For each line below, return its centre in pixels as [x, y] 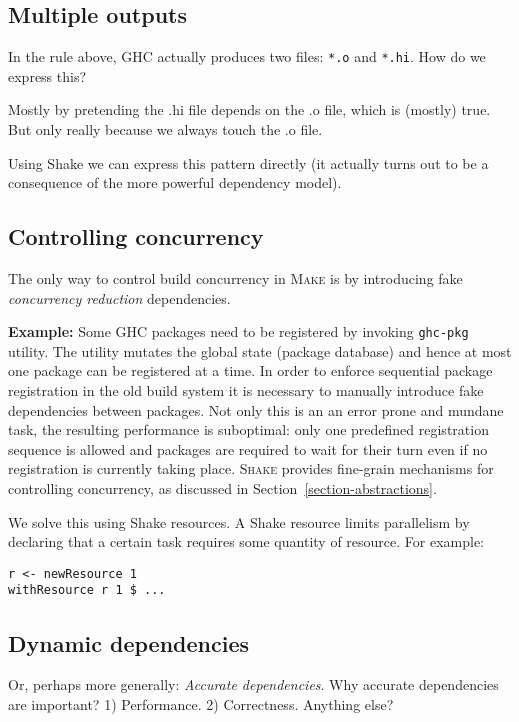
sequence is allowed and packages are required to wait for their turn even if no [248, 448]
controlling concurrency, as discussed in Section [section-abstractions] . [222, 488]
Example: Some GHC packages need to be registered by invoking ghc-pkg [238, 331]
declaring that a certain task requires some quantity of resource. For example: [246, 541]
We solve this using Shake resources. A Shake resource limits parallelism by [239, 521]
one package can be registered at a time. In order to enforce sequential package [250, 370]
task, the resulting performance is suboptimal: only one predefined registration [248, 429]
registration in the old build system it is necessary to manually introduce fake [246, 390]
